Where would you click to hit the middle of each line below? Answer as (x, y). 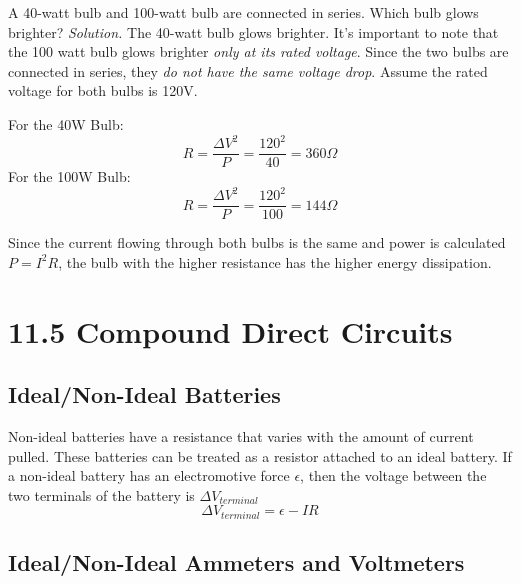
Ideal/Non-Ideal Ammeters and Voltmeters (236, 562)
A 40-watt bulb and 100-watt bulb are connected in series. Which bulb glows (243, 12)
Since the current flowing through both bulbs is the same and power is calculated (257, 242)
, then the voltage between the (393, 475)
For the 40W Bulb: (66, 123)
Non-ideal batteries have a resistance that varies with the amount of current (241, 436)
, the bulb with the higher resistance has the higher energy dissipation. (275, 261)
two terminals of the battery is (101, 494)
